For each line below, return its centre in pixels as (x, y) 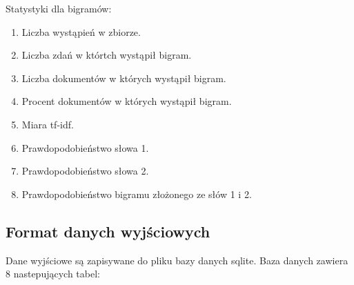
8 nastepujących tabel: (53, 274)
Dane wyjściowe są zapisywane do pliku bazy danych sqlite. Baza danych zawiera (177, 260)
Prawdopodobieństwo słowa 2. (85, 171)
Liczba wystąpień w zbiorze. (81, 31)
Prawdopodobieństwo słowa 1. (85, 147)
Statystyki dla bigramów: (59, 8)
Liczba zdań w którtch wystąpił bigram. (107, 55)
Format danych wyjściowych (108, 231)
